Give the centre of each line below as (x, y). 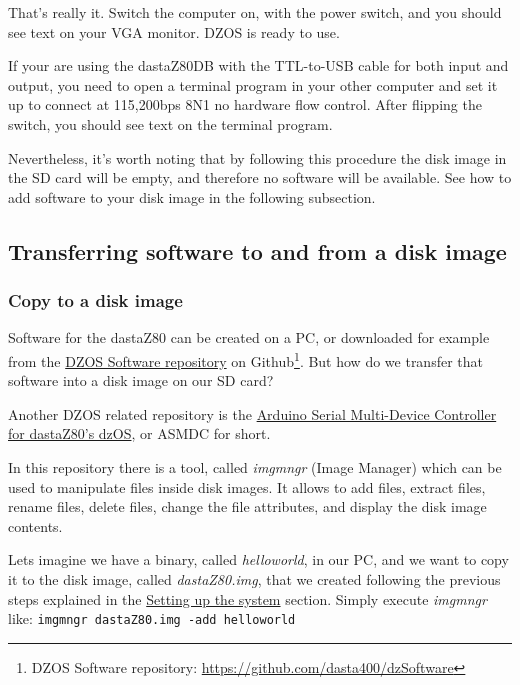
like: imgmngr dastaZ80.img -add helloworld (152, 618)
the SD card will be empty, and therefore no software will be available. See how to (260, 177)
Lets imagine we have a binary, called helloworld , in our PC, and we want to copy (258, 559)
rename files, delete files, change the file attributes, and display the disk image (247, 506)
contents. (35, 525)
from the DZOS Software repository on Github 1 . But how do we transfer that (245, 359)
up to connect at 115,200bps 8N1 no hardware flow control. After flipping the (245, 104)
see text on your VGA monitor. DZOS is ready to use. (174, 31)
